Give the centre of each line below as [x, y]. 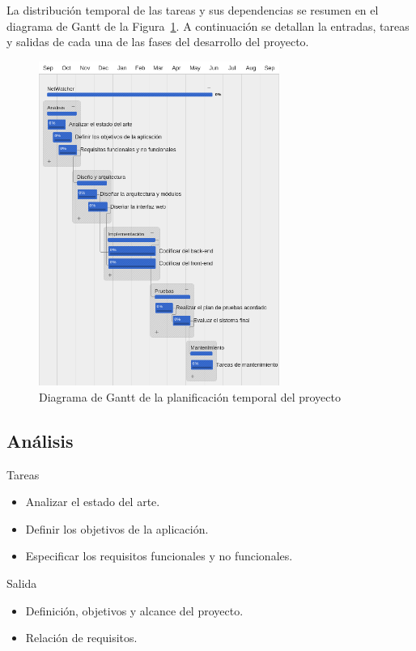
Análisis [40, 440]
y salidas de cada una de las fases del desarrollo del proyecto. [158, 42]
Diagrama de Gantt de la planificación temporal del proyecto [190, 396]
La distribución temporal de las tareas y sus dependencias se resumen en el [193, 10]
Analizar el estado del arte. [93, 502]
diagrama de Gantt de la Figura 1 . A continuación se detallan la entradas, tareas [208, 26]
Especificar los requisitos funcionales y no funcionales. [159, 556]
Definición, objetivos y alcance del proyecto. [134, 610]
